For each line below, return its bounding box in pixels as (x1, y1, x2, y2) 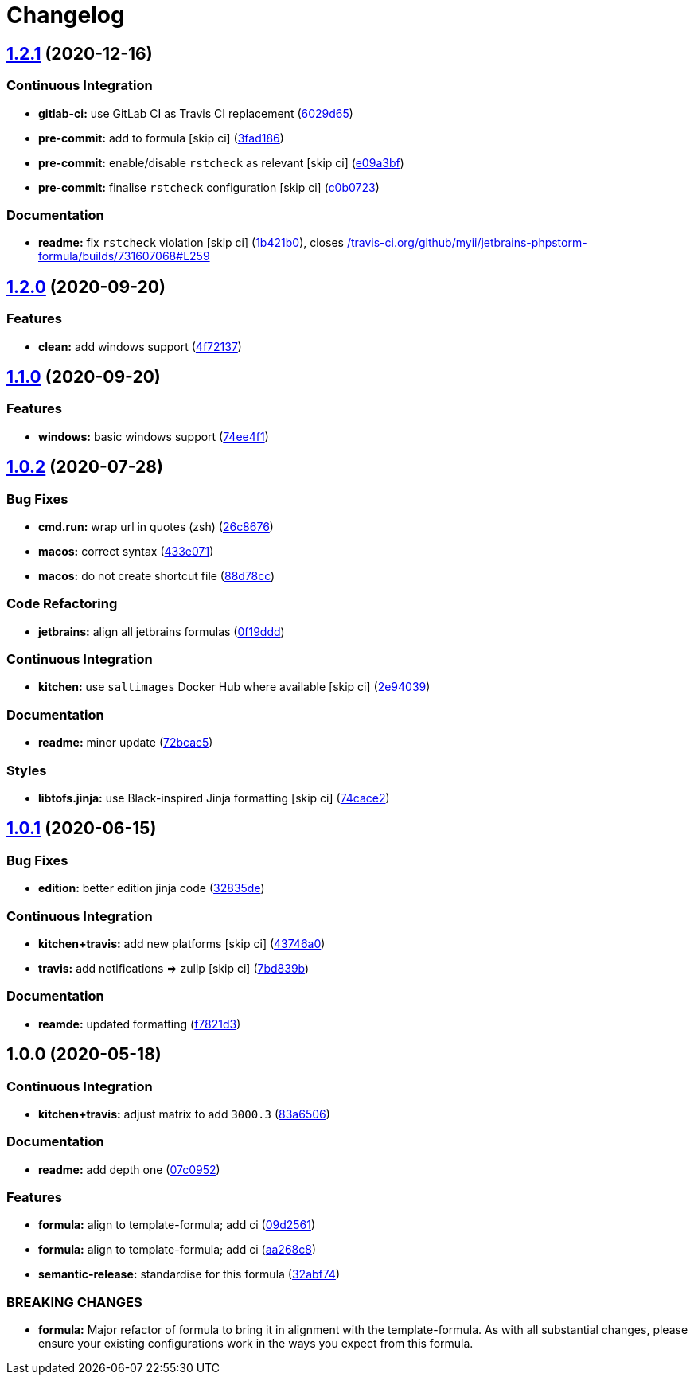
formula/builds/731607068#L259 (38, 249, 210, 263)
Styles (6, 762, 47, 778)
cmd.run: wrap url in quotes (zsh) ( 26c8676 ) (38, 519, 274, 533)
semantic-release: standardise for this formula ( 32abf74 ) (38, 1267, 341, 1282)
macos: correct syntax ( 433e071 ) (38, 544, 214, 558)
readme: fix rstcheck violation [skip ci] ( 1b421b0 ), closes (38, 236, 344, 250)
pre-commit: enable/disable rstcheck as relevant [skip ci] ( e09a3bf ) (38, 155, 404, 170)
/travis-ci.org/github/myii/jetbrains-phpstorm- (346, 236, 587, 250)
